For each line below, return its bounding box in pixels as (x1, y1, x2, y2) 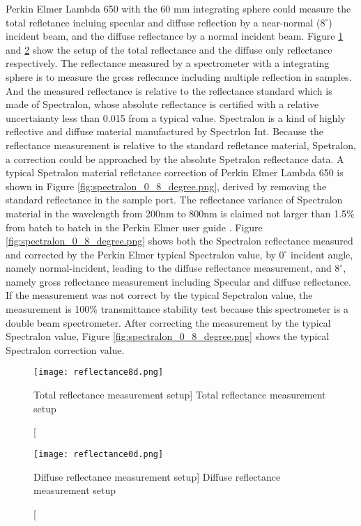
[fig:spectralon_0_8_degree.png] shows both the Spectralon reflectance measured (6, 233, 353, 248)
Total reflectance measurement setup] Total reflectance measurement (33, 387, 326, 402)
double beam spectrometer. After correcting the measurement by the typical (6, 315, 331, 330)
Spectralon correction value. (6, 342, 125, 357)
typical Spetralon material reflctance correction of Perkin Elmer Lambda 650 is (6, 165, 344, 180)
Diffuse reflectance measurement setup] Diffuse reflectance (33, 469, 281, 484)
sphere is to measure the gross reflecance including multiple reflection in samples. (6, 69, 352, 84)
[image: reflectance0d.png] (33, 449, 164, 459)
